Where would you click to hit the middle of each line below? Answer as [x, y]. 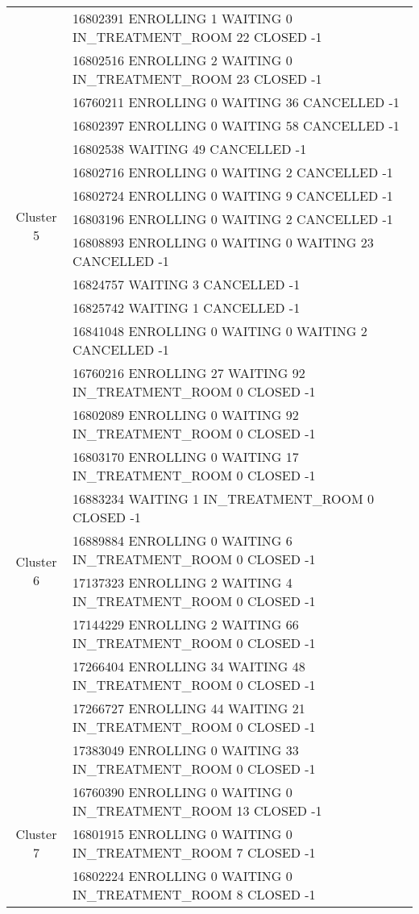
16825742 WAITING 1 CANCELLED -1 [187, 307]
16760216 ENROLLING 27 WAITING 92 [189, 373]
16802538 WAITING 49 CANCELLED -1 [190, 149]
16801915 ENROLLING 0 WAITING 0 [183, 834]
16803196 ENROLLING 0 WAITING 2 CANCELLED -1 [233, 219]
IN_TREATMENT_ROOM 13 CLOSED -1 [197, 810]
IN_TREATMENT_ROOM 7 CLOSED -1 [194, 852]
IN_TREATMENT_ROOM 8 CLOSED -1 [194, 894]
